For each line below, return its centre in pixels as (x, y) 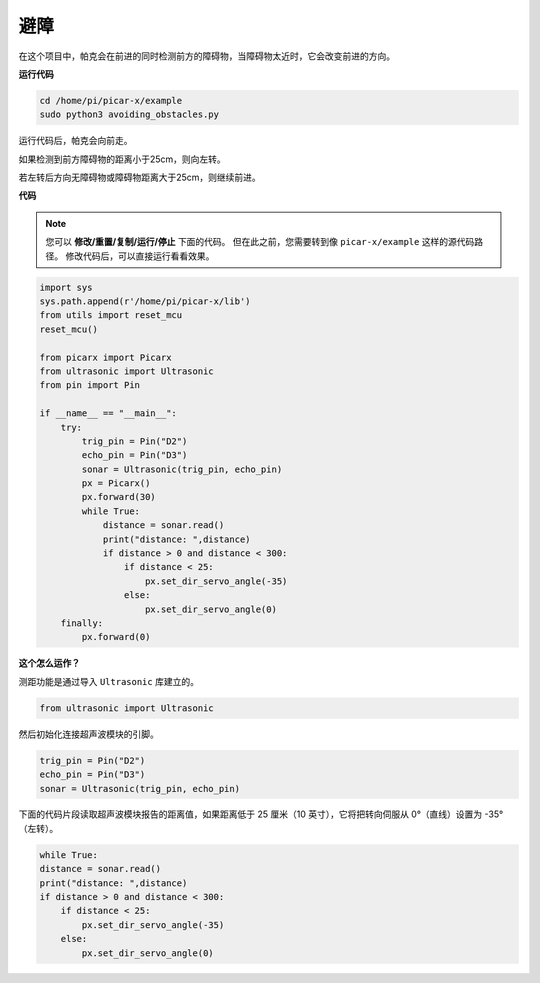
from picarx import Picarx (105, 357)
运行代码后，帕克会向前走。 (75, 141)
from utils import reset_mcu (111, 315)
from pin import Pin (89, 385)
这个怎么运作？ (49, 663)
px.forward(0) (116, 637)
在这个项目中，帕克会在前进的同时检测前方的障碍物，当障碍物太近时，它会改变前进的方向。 (206, 56)
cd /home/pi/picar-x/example (111, 100)
